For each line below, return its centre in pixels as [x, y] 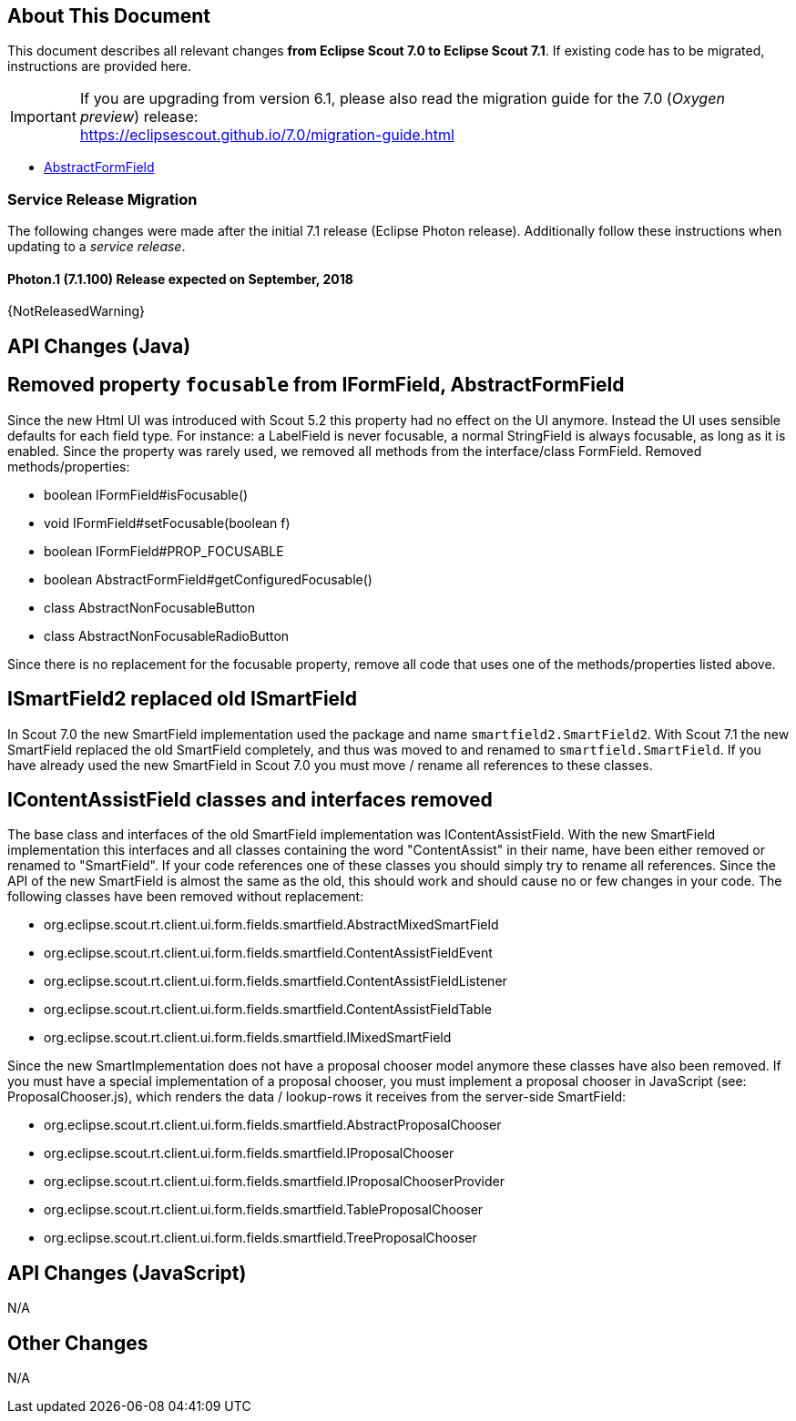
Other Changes [78, 1343]
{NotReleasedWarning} [77, 311]
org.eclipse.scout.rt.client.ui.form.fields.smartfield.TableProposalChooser [264, 1210]
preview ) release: [139, 117]
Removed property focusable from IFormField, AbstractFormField [316, 385]
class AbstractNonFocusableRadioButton [167, 635]
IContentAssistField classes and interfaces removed [250, 799]
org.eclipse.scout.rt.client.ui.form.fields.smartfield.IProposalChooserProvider [274, 1182]
